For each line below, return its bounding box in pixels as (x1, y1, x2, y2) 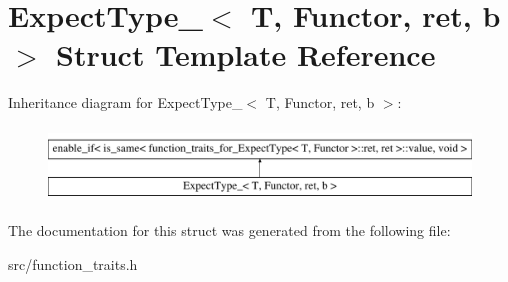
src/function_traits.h (8, 253, 138, 274)
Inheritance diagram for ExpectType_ (8, 92, 243, 113)
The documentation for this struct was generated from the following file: (8, 220, 451, 241)
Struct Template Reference (56, 34, 436, 75)
